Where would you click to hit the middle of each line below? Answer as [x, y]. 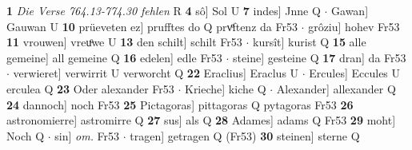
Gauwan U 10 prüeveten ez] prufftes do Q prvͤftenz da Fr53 [152, 26]
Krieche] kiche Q [225, 88]
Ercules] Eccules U [355, 73]
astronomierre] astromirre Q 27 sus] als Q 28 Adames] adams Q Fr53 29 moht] [201, 120]
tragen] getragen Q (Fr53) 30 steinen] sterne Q [245, 135]
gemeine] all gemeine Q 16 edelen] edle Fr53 [114, 57]
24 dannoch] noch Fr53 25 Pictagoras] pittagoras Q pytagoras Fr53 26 [180, 104]
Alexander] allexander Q [336, 88]
